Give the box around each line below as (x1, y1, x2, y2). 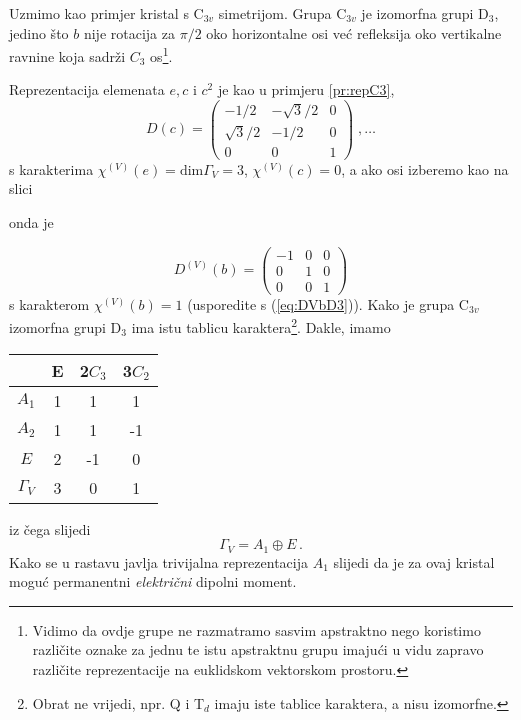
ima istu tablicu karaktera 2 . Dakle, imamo (131, 314, 391, 337)
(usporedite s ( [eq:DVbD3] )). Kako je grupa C (187, 293, 469, 314)
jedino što (9, 22, 69, 43)
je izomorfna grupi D (361, 3, 489, 23)
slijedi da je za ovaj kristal (333, 551, 495, 572)
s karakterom (9, 293, 90, 314)
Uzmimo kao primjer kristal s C (9, 3, 204, 23)
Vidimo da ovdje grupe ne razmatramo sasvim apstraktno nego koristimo (32, 619, 481, 640)
